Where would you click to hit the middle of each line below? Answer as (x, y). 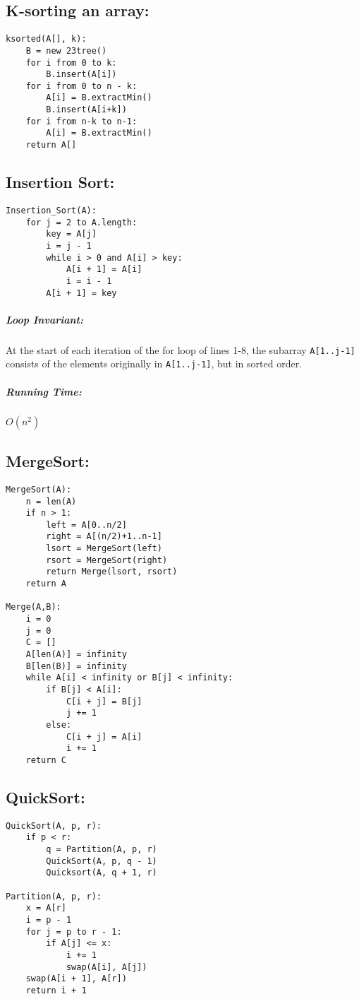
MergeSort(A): (39, 489)
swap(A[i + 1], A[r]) (76, 979)
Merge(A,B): (34, 607)
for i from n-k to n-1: (81, 121)
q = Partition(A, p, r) (102, 850)
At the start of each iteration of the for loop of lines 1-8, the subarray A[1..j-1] (181, 349)
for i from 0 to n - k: (81, 86)
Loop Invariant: (44, 319)
